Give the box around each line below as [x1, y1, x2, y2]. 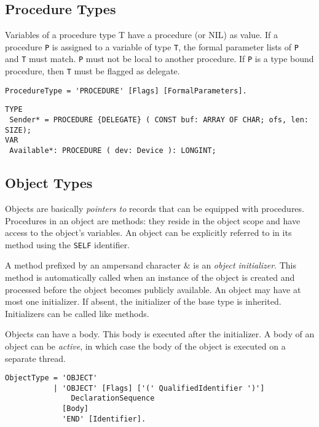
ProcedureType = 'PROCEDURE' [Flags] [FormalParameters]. [5, 86, 247, 95]
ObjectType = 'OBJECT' [5, 374, 98, 383]
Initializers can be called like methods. [5, 307, 149, 319]
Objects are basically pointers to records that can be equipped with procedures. [5, 202, 304, 214]
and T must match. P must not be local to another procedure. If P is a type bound [5, 52, 314, 65]
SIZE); [5, 125, 31, 135]
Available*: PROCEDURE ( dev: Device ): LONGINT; [9, 146, 216, 155]
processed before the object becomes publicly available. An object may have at [5, 283, 301, 296]
